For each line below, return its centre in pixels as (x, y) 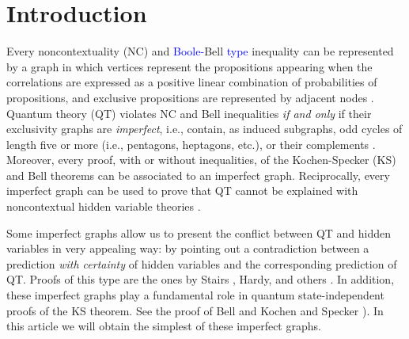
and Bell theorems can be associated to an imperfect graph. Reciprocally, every (198, 175)
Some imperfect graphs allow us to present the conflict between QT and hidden (199, 232)
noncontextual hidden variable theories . (104, 206)
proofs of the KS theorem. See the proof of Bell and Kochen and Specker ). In (195, 310)
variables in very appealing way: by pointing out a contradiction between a (188, 248)
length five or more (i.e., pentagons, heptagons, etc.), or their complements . (191, 144)
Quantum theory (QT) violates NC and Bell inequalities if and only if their (189, 113)
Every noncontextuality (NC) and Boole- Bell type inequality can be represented (200, 51)
